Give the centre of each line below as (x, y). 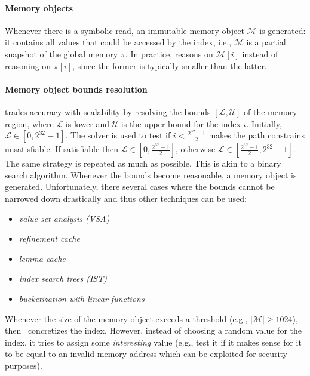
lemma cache (42, 258)
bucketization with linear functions (82, 298)
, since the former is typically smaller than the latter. (170, 65)
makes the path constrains (257, 135)
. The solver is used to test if (118, 135)
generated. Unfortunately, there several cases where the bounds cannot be (140, 187)
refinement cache (49, 238)
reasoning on (28, 65)
